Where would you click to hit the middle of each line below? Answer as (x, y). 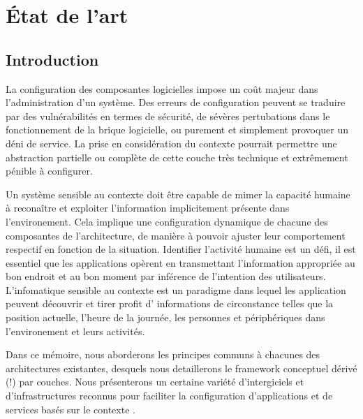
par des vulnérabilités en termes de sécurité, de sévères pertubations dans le (168, 116)
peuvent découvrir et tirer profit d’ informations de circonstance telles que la (170, 303)
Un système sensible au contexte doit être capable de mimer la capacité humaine (178, 194)
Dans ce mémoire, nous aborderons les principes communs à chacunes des (163, 354)
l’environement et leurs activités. (75, 331)
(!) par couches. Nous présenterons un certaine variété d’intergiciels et (155, 382)
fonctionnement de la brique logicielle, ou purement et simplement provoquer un (177, 130)
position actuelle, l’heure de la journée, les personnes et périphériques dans (165, 317)
